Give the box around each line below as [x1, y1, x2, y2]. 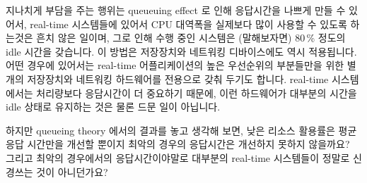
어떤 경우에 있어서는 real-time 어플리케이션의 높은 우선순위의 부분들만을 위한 [6, 58, 344, 72]
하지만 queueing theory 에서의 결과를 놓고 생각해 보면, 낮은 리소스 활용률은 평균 [6, 122, 357, 137]
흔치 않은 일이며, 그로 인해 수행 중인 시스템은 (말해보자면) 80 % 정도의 [36, 30, 346, 45]
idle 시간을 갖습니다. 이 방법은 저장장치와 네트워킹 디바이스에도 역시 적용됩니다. [6, 44, 357, 58]
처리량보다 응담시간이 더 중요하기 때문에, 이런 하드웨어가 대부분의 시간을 [36, 85, 357, 100]
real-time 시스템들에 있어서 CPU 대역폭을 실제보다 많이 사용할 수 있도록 [30, 16, 347, 31]
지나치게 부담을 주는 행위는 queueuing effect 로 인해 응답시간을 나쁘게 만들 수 [6, 3, 346, 17]
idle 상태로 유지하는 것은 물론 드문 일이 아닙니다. [6, 99, 221, 114]
